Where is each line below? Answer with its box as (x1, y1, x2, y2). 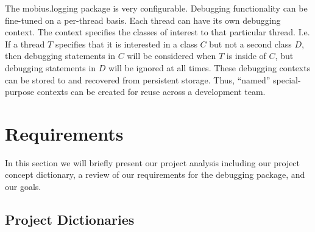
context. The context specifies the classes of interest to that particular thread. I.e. (5, 26, 310, 38)
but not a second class (209, 37, 292, 50)
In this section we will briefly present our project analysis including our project (5, 156, 300, 169)
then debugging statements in (5, 49, 115, 62)
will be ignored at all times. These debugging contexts (108, 61, 311, 74)
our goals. (5, 180, 41, 193)
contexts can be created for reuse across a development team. (37, 85, 266, 98)
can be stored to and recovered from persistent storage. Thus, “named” (5, 73, 271, 86)
